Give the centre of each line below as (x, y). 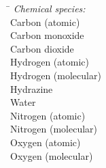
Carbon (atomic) (45, 22)
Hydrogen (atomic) (50, 62)
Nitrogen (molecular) (54, 129)
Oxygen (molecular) (52, 155)
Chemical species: (49, 8)
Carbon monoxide (47, 35)
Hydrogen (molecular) (56, 75)
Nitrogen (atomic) (48, 115)
